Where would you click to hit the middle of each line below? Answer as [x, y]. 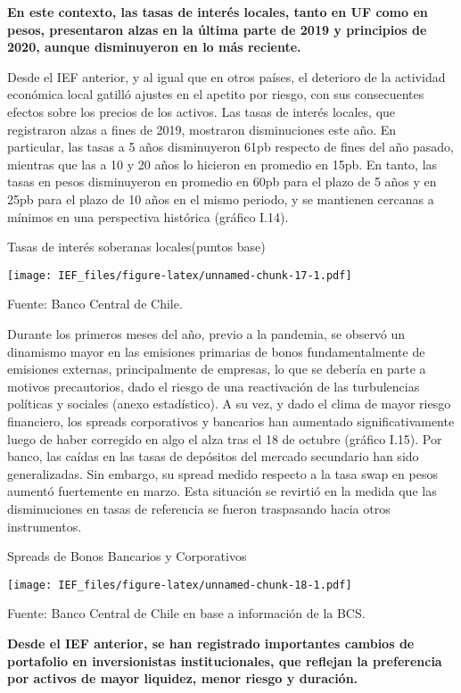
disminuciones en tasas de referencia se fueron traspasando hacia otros [199, 508]
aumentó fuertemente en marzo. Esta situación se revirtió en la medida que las [222, 491]
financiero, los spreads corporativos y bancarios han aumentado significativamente [231, 421]
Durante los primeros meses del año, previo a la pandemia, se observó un [206, 333]
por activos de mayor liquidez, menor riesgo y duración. [183, 678]
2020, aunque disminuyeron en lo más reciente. [154, 47]
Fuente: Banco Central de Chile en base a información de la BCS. [186, 613]
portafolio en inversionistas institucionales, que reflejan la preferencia [225, 660]
